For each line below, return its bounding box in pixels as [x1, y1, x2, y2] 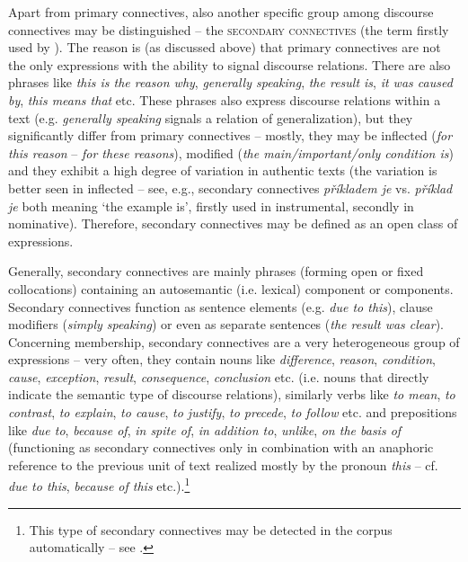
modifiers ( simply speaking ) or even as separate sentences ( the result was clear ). [8, 315, 444, 334]
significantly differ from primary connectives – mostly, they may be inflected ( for [8, 126, 453, 145]
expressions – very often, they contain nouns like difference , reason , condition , [8, 350, 436, 369]
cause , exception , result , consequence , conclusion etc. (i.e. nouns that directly [8, 367, 429, 386]
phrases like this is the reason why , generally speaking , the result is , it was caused [8, 73, 453, 92]
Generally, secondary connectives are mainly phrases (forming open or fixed [8, 262, 424, 281]
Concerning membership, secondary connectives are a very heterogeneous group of [8, 332, 460, 351]
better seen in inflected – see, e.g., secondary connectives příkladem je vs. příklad [8, 178, 453, 197]
